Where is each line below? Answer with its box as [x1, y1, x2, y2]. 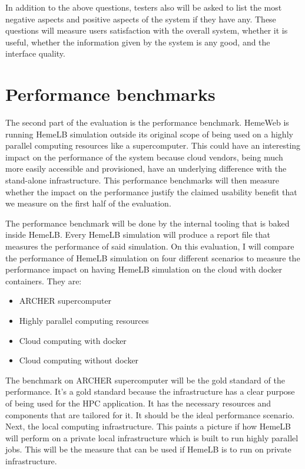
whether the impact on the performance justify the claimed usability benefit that [5, 185, 297, 198]
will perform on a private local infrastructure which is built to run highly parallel [5, 431, 299, 444]
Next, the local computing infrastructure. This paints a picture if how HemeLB [5, 420, 291, 432]
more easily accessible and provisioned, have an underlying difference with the [5, 162, 287, 175]
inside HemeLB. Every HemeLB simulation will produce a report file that [5, 228, 271, 241]
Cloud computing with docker [19, 334, 127, 346]
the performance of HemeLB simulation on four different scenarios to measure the [5, 251, 300, 264]
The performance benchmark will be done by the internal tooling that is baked [5, 217, 290, 229]
